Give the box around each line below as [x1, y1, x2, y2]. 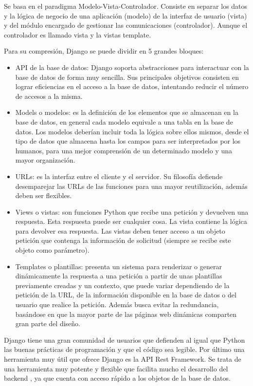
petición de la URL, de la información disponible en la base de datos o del [15, 290, 236, 300]
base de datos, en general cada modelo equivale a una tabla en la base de [15, 116, 233, 127]
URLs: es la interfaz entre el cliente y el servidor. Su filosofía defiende [15, 171, 223, 181]
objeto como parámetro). [15, 245, 90, 255]
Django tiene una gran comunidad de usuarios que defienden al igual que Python [4, 334, 245, 345]
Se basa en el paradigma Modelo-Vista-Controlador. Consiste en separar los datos [4, 1, 248, 11]
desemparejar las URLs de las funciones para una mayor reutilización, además [15, 181, 248, 191]
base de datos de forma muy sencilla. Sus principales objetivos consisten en [15, 72, 239, 82]
